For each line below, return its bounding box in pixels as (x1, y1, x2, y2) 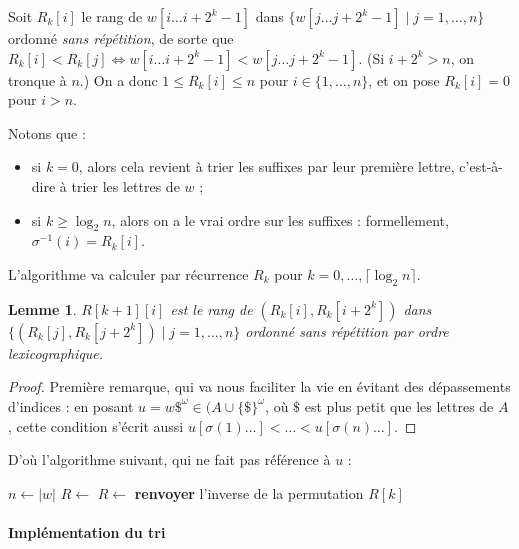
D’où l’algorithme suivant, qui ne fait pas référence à (8, 449, 331, 470)
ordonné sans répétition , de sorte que (8, 28, 234, 48)
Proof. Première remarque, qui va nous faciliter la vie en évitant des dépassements (8, 376, 511, 397)
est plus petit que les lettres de (304, 395, 494, 416)
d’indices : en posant (8, 395, 134, 416)
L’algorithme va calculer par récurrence (8, 263, 249, 284)
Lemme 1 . (8, 298, 77, 319)
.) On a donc (79, 69, 158, 90)
